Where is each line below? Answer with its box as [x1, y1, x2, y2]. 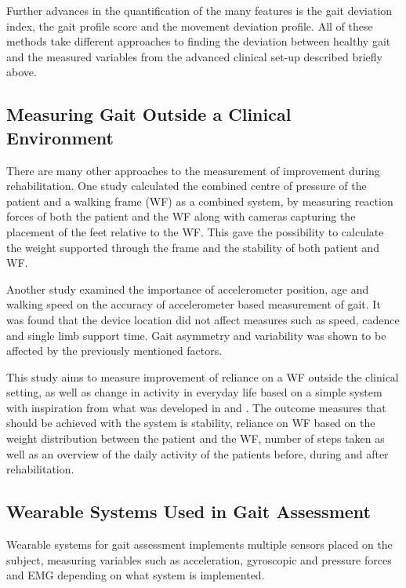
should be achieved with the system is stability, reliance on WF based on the [6, 415, 375, 431]
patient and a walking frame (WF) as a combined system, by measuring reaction [6, 192, 393, 209]
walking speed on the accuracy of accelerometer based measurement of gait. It [6, 296, 381, 312]
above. [6, 64, 37, 80]
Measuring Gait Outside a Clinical [6, 102, 292, 126]
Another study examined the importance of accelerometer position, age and [6, 280, 369, 297]
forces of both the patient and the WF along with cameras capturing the [6, 208, 356, 225]
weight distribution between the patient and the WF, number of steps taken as [6, 430, 385, 447]
